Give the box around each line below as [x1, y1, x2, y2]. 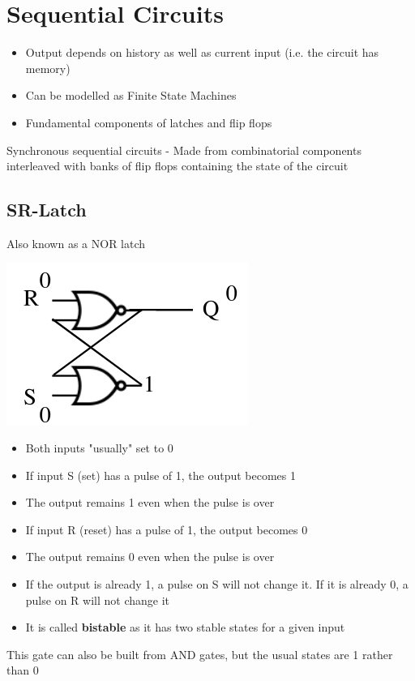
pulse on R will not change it [25, 591, 170, 608]
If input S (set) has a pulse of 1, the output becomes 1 [25, 466, 296, 483]
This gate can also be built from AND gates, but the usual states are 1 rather [6, 645, 393, 662]
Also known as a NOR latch [6, 234, 146, 251]
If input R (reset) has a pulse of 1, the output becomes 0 [25, 520, 308, 538]
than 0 [6, 662, 39, 679]
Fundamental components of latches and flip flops [25, 113, 272, 131]
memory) [25, 59, 71, 76]
